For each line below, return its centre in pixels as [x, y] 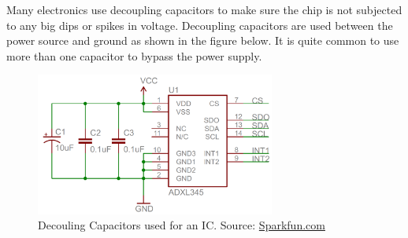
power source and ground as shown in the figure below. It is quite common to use [203, 40]
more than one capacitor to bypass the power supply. [134, 55]
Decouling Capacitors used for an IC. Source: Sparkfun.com [182, 225]
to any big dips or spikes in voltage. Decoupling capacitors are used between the [200, 25]
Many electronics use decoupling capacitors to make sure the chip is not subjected [204, 9]
